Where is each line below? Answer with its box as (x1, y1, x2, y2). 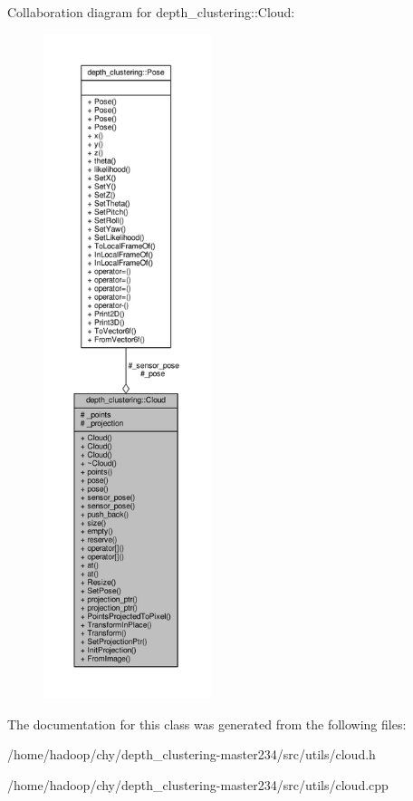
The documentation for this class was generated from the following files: (7, 714, 407, 733)
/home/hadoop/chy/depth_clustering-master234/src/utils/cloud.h (7, 745, 376, 764)
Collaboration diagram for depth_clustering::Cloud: (7, 3, 295, 21)
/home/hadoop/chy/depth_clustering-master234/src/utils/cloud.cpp (7, 775, 389, 794)
